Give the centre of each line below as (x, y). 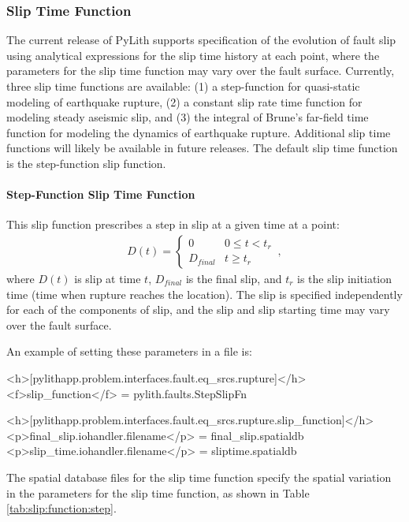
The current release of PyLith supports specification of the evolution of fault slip (201, 40)
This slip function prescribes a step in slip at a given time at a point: (173, 224)
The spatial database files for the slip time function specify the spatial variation (199, 477)
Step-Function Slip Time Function (101, 194)
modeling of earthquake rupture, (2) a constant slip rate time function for (184, 101)
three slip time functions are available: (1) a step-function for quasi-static (183, 86)
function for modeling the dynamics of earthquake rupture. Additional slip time (199, 132)
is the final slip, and (234, 278)
